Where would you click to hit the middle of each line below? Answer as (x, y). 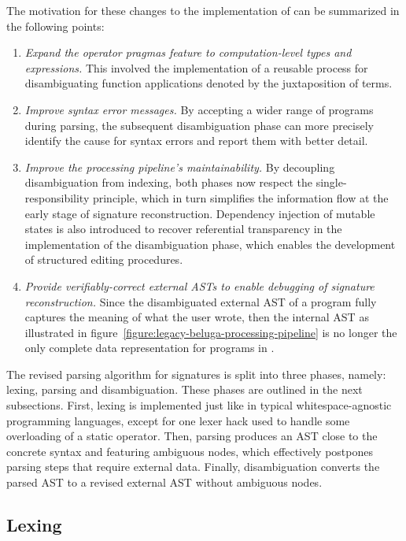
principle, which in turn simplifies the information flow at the (240, 197)
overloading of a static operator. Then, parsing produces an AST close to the (192, 436)
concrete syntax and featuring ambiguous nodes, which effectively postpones (190, 451)
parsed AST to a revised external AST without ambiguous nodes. (164, 482)
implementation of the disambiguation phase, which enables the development (210, 244)
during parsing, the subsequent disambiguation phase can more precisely (199, 125)
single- (331, 182)
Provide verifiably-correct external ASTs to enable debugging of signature (199, 285)
